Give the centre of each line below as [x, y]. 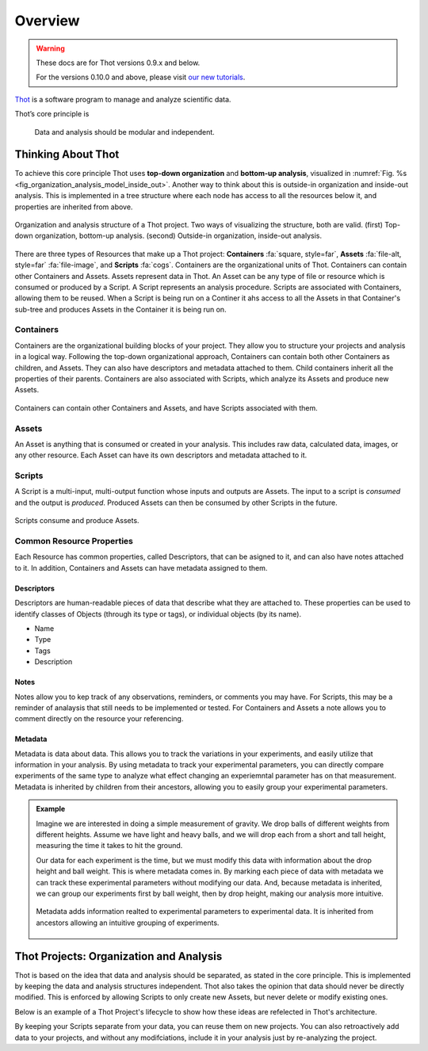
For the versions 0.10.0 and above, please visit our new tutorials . [141, 77]
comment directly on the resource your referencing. [99, 719]
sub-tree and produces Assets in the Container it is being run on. [120, 309]
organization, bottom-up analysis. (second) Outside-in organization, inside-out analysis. [178, 236]
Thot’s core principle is [52, 114]
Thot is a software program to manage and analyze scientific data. [123, 99]
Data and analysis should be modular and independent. [125, 132]
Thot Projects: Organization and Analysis [118, 956]
